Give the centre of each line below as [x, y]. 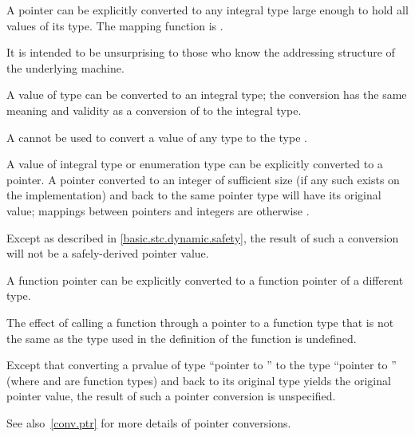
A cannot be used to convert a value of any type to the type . [157, 137]
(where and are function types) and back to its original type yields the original [199, 380]
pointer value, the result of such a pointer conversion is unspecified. [171, 396]
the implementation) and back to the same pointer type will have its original [194, 195]
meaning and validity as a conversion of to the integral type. [154, 110]
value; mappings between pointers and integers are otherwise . [158, 210]
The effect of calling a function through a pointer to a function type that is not [200, 322]
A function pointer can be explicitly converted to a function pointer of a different [205, 280]
